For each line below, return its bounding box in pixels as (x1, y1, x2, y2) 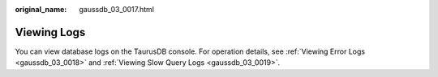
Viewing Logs (15, 25, 86, 39)
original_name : (15, 5, 67, 14)
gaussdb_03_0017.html (79, 5, 154, 14)
